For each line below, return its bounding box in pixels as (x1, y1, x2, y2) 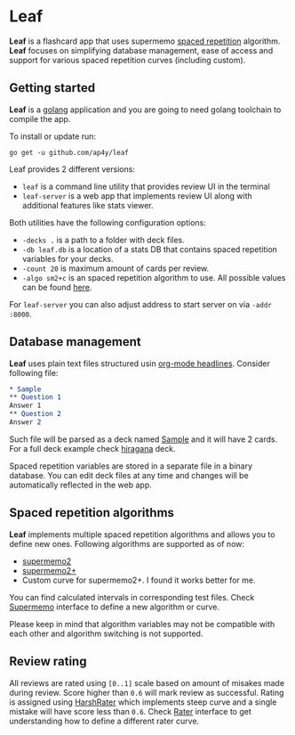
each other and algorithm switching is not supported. (9, 628, 203, 639)
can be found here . (21, 282, 92, 292)
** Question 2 (9, 410, 62, 419)
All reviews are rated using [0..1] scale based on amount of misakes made (9, 677, 285, 688)
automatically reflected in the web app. (9, 479, 153, 490)
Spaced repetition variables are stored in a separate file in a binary (9, 461, 253, 471)
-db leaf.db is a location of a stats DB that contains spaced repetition (21, 243, 278, 255)
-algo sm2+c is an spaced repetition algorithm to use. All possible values (21, 272, 286, 282)
